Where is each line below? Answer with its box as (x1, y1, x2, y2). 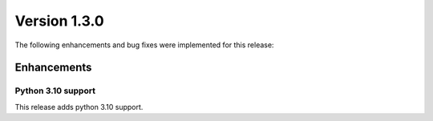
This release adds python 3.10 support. (14, 102, 144, 111)
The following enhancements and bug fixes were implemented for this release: (14, 40, 274, 50)
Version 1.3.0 (14, 12, 104, 30)
